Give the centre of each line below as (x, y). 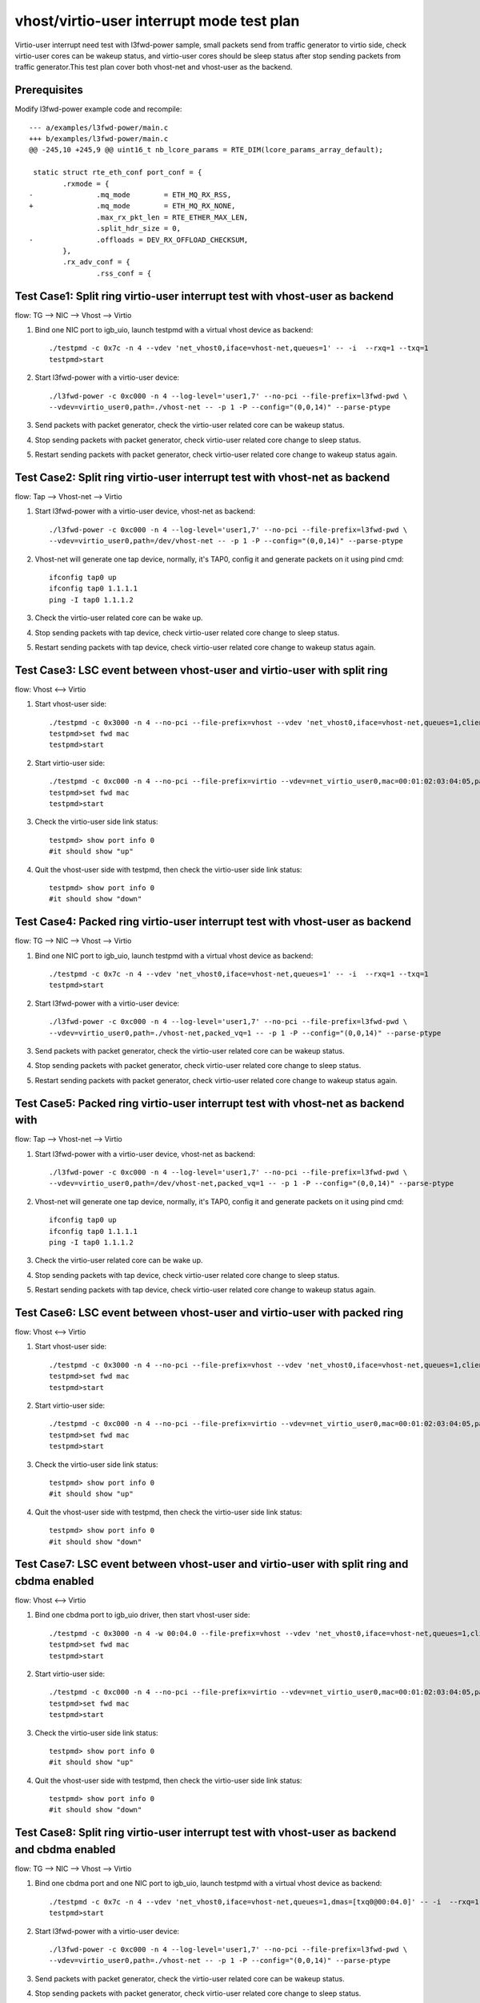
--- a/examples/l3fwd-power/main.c (99, 127)
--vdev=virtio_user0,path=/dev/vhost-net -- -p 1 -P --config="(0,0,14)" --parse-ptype (226, 541)
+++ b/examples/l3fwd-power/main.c (99, 139)
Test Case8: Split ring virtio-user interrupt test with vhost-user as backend (206, 1833)
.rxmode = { (86, 183)
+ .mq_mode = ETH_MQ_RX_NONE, (132, 206)
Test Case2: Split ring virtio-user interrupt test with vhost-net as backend (202, 477)
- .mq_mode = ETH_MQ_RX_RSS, (130, 195)
